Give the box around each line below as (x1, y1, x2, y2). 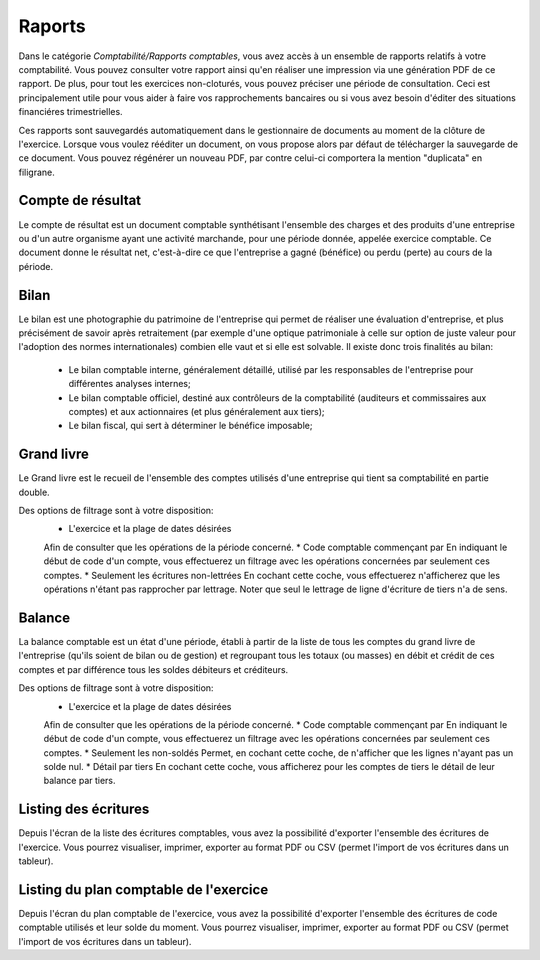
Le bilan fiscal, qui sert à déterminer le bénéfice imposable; (68, 420, 313, 432)
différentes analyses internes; (68, 378, 191, 390)
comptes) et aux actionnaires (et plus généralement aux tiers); (68, 406, 325, 417)
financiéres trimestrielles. (18, 106, 124, 118)
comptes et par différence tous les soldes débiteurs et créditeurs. (18, 663, 289, 675)
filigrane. (18, 166, 55, 178)
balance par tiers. (43, 775, 116, 787)
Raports (18, 15, 87, 37)
